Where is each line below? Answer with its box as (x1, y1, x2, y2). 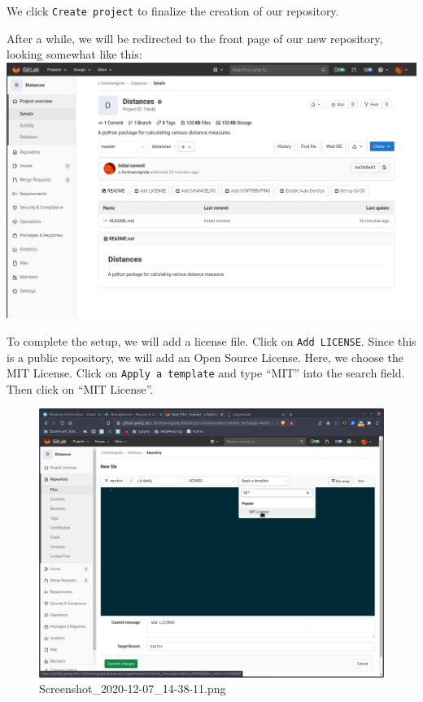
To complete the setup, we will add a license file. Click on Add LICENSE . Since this (7, 332, 416, 349)
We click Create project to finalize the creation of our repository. (7, 2, 339, 19)
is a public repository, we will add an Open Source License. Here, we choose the (7, 348, 403, 365)
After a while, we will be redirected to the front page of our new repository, (7, 29, 383, 46)
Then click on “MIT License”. (7, 380, 154, 397)
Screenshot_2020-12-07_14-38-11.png (39, 680, 226, 697)
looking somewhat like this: (7, 46, 142, 63)
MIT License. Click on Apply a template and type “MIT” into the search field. (7, 364, 405, 382)
